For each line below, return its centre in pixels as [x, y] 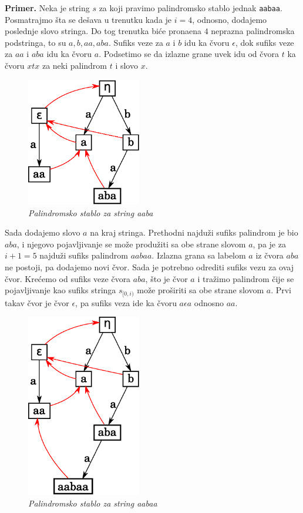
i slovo [127, 66]
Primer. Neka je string [47, 8]
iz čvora [270, 255]
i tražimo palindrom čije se [246, 278]
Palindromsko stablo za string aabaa [93, 503]
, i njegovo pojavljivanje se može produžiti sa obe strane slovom [131, 244]
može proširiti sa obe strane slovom [201, 290]
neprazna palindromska [253, 31]
